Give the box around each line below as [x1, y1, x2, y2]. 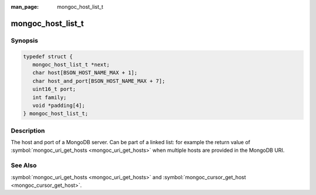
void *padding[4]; [32, 102, 85, 109]
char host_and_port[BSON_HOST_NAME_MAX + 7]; [32, 78, 166, 84]
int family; [32, 94, 67, 100]
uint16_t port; [32, 86, 76, 93]
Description [11, 126, 45, 134]
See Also [11, 161, 37, 169]
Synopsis [11, 36, 38, 44]
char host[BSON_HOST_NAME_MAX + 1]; [32, 69, 138, 76]
